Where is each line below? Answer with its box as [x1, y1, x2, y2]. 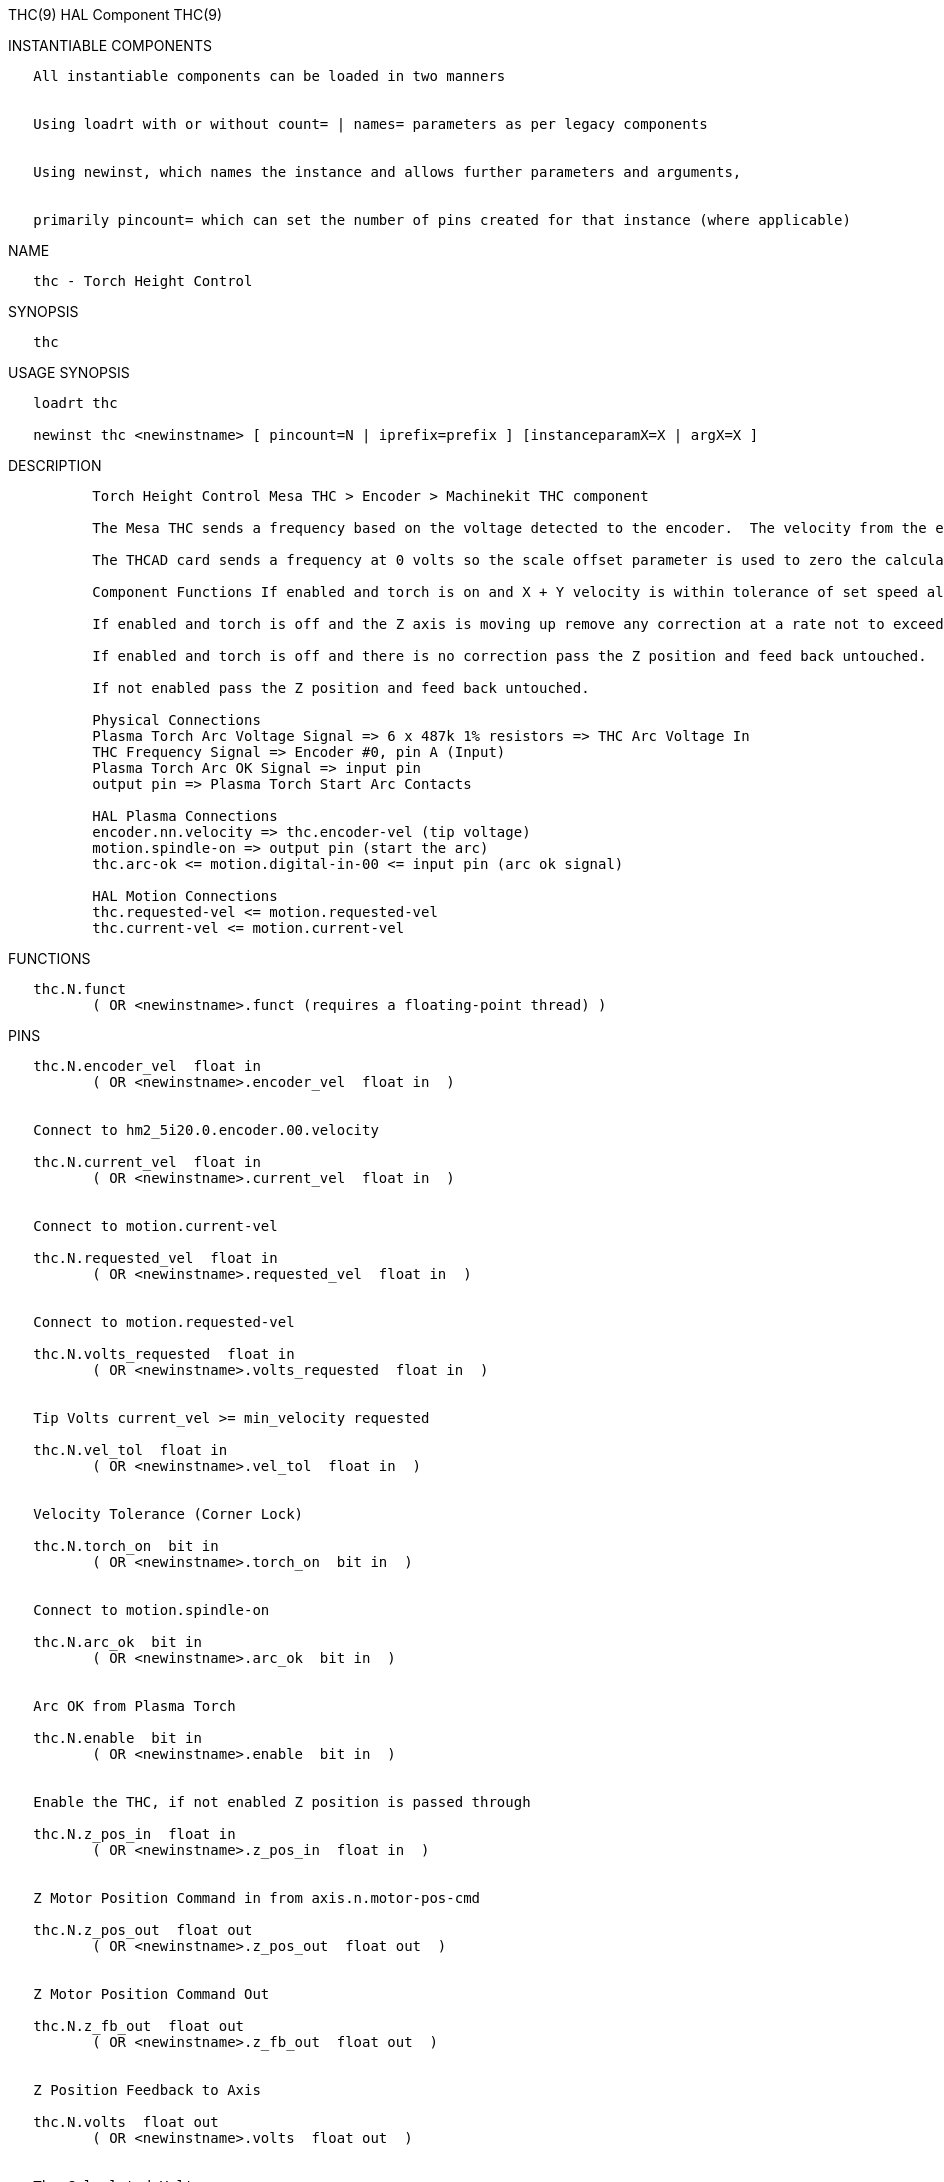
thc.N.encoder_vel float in [33, 1058, 261, 1074]
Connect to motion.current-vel [33, 1218, 278, 1234]
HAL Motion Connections [92, 888, 278, 904]
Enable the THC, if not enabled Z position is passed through [33, 1794, 531, 1810]
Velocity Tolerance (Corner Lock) [33, 1506, 304, 1522]
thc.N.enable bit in [33, 1730, 202, 1746]
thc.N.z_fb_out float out [33, 2018, 245, 2034]
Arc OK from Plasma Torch [33, 1698, 236, 1714]
